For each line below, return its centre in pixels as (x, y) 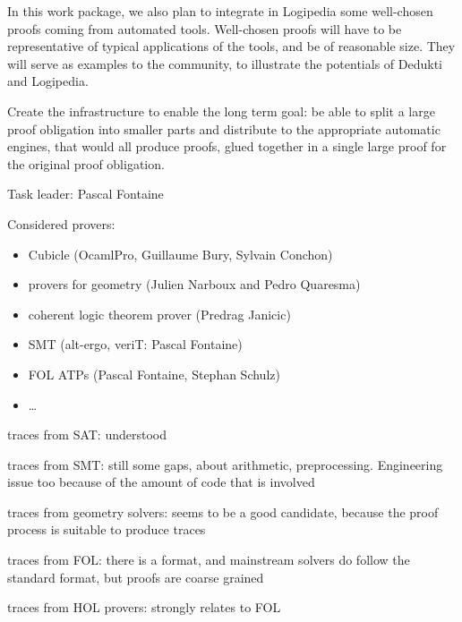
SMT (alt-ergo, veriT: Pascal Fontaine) (135, 344)
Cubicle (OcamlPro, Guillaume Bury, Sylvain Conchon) (180, 254)
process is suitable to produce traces (107, 529)
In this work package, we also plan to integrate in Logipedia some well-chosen (220, 11)
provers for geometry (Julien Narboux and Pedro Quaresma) (194, 284)
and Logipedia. (48, 81)
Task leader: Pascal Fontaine (86, 194)
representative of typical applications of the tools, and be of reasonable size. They (231, 46)
